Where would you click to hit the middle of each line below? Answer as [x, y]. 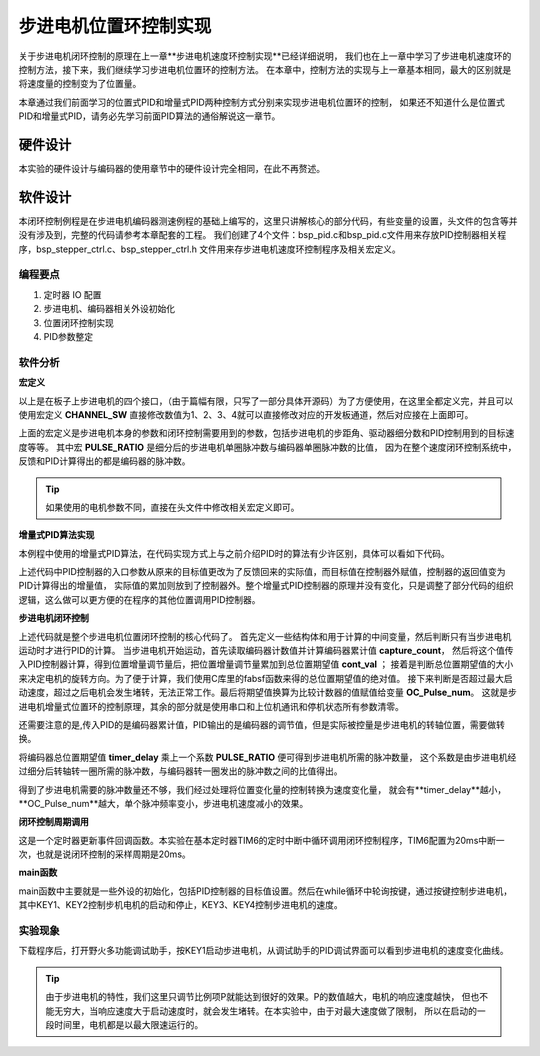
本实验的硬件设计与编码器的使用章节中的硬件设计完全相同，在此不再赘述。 [171, 169]
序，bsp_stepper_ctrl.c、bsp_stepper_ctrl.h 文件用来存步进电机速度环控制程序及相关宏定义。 [209, 249]
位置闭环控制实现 [78, 322]
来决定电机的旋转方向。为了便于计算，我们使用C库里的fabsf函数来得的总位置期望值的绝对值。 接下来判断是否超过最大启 [266, 678]
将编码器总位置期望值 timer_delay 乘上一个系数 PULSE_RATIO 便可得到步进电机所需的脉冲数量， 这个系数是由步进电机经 [267, 757]
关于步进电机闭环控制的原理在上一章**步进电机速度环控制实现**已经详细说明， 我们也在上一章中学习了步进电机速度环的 [265, 56]
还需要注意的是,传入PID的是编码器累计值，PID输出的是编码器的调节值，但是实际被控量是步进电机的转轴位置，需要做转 [261, 724]
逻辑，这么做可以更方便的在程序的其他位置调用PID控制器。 [139, 599]
